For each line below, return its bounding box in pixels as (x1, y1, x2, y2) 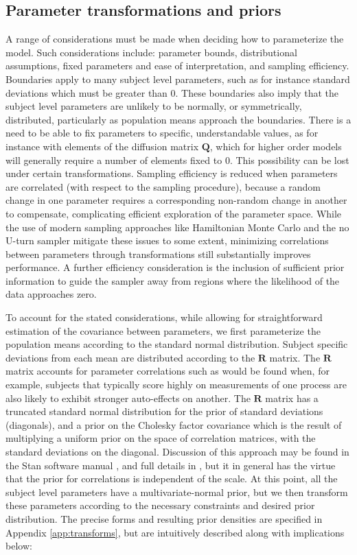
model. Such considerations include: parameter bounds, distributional (5, 45, 297, 59)
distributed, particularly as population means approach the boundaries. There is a (5, 112, 352, 126)
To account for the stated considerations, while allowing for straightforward (5, 310, 323, 324)
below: (5, 539, 32, 553)
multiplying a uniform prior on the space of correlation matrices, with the (5, 431, 316, 445)
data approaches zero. (5, 287, 97, 301)
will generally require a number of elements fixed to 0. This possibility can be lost (5, 152, 349, 167)
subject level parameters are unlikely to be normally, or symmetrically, (5, 99, 302, 113)
